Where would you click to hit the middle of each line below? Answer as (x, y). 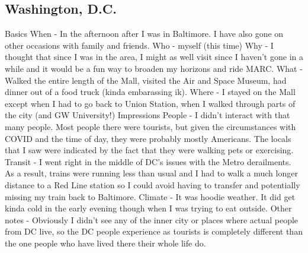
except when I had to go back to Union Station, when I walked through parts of (150, 103)
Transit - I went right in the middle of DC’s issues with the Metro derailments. (148, 161)
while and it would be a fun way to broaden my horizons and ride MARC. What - (154, 68)
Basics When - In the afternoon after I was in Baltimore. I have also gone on (144, 34)
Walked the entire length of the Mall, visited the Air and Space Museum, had (146, 80)
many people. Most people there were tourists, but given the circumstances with (150, 126)
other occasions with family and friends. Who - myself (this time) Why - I (139, 45)
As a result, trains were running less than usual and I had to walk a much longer (151, 173)
